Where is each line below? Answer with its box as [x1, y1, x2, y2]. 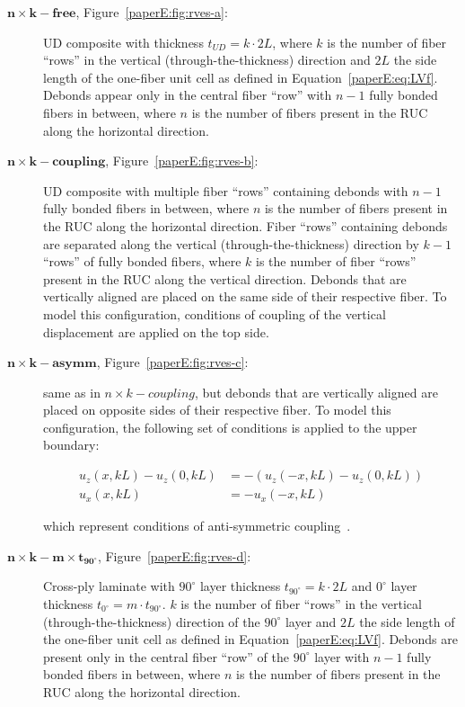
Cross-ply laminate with [43, 577, 175, 595]
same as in [43, 382, 101, 401]
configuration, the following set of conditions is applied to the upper [43, 417, 417, 436]
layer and [285, 612, 337, 631]
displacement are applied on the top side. [43, 322, 269, 341]
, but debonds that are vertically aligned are [195, 382, 438, 401]
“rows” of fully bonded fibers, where [43, 252, 241, 271]
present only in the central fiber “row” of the [43, 647, 290, 666]
